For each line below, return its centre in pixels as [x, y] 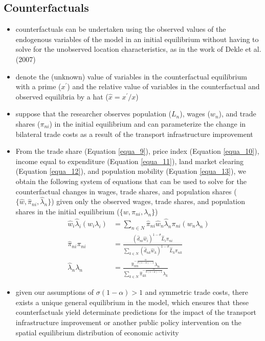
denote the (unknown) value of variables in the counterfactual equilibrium [131, 76]
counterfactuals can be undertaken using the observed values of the [121, 29]
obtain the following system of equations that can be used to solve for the [131, 181]
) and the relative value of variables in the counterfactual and [163, 86]
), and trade [237, 114]
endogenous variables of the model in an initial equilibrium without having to [137, 39]
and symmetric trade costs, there [197, 292]
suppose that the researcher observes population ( [94, 114]
